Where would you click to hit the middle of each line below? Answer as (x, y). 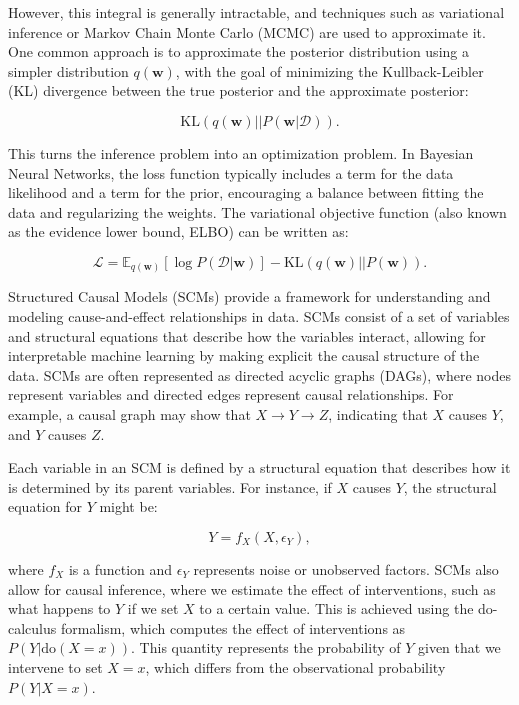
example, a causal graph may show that (129, 414)
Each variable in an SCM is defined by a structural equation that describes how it (259, 467)
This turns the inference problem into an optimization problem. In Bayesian (241, 152)
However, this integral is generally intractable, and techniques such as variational (256, 12)
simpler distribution (68, 70)
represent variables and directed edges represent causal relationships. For (231, 394)
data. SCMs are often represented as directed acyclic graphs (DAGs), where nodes (260, 374)
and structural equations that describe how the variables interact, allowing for (247, 335)
